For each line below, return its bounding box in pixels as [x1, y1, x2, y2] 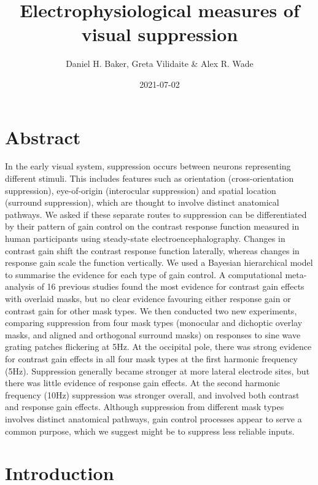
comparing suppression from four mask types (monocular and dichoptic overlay [5, 316, 303, 329]
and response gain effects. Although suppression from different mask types [5, 400, 284, 413]
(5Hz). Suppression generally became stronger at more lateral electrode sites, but [5, 364, 310, 377]
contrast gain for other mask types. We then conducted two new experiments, [5, 304, 297, 317]
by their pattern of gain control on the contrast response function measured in [5, 220, 300, 233]
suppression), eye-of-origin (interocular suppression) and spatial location [5, 184, 276, 196]
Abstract [5, 124, 81, 149]
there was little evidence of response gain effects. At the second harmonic [5, 376, 281, 389]
